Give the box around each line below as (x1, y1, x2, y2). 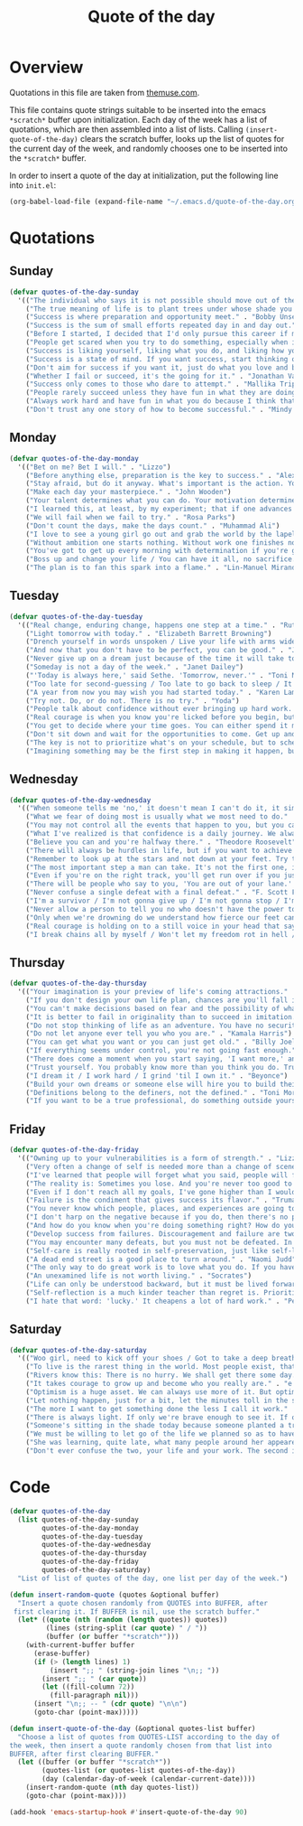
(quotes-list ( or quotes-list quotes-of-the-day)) (41, 1766, 236, 1775)
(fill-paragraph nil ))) (49, 1691, 140, 1700)
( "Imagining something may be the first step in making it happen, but (25, 746, 300, 755)
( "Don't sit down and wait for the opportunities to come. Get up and (25, 730, 297, 739)
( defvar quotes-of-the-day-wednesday (9, 795, 151, 805)
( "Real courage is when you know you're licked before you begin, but (25, 713, 297, 722)
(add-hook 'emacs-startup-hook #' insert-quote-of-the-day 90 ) (9, 1807, 248, 1817)
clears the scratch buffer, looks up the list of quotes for (79, 133, 285, 144)
